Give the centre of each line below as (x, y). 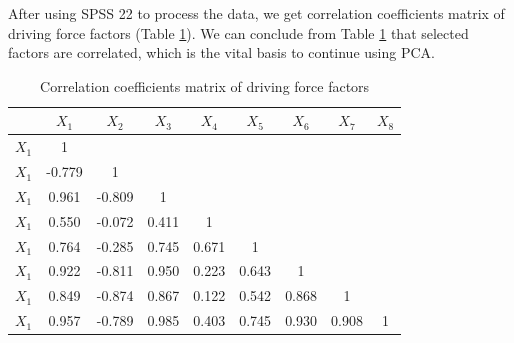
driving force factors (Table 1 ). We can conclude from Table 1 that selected (238, 32)
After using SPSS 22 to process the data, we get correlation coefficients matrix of (256, 13)
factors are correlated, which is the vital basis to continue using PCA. (221, 52)
